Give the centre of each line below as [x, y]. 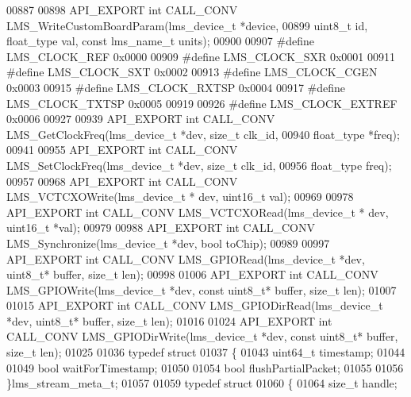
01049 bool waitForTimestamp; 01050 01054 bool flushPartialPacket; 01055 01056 [205, 367]
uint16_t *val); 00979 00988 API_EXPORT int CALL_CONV [161, 227]
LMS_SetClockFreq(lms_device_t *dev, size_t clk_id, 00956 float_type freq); [199, 165]
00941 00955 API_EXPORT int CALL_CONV [122, 150]
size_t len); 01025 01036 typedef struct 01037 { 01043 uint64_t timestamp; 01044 [206, 352]
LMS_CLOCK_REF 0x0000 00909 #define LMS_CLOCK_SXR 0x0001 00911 [201, 56]
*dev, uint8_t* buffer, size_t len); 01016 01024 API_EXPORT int [169, 320]
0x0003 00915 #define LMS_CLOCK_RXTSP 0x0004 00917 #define [176, 87]
